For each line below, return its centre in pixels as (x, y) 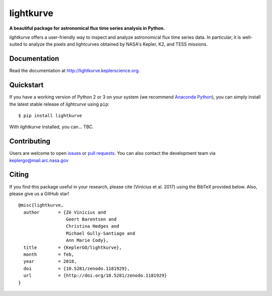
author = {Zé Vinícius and (65, 212)
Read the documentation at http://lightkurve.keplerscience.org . (75, 71)
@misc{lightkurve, (41, 205)
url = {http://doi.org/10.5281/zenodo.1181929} (95, 276)
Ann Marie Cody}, (87, 240)
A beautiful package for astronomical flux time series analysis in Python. (87, 28)
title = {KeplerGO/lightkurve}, (73, 247)
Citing (19, 175)
